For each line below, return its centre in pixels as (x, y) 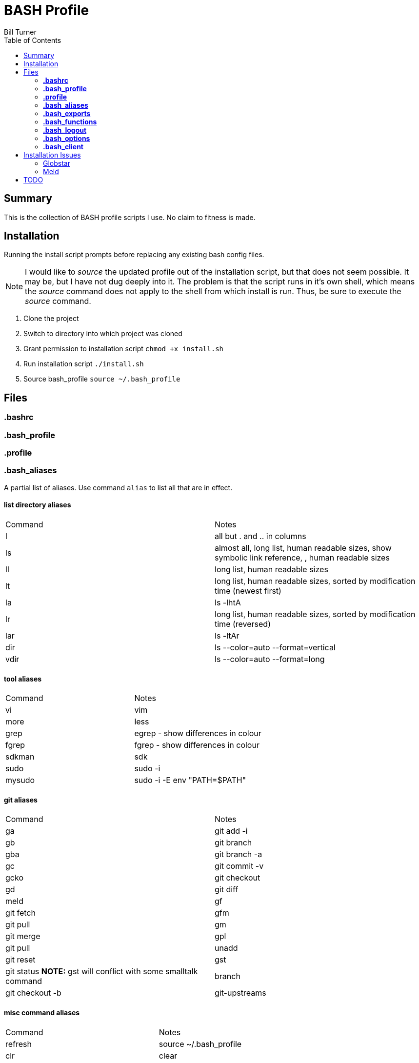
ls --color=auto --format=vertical (275, 647)
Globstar (57, 163)
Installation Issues (52, 155)
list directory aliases (38, 505)
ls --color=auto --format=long (270, 659)
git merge (23, 936)
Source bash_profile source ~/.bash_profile (102, 379)
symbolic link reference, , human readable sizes (302, 558)
